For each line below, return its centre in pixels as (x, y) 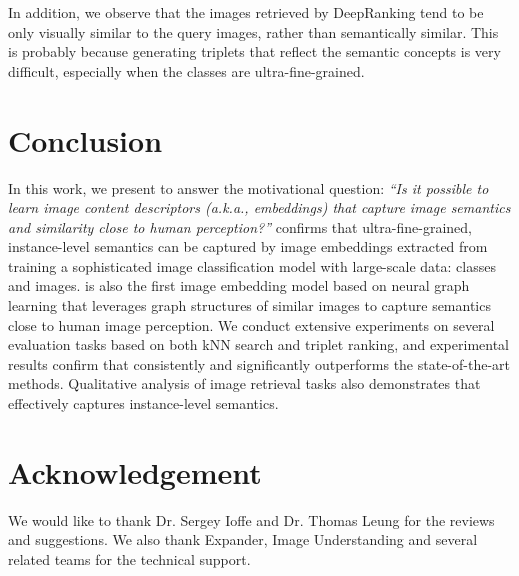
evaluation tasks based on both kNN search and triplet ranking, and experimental (259, 344)
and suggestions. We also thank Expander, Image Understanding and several (243, 539)
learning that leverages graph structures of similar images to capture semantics (249, 305)
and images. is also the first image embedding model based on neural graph (239, 285)
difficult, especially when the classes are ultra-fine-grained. (186, 70)
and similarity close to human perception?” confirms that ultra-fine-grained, (240, 226)
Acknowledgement (135, 471)
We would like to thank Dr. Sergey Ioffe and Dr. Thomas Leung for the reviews (251, 519)
